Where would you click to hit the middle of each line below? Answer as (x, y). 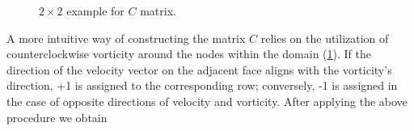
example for (95, 11)
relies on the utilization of (325, 38)
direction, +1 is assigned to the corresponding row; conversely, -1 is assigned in (202, 85)
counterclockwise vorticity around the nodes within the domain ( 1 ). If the (189, 54)
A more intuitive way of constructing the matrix (126, 38)
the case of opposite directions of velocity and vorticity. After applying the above (207, 101)
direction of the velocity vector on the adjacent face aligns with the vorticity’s (199, 69)
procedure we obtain (57, 117)
